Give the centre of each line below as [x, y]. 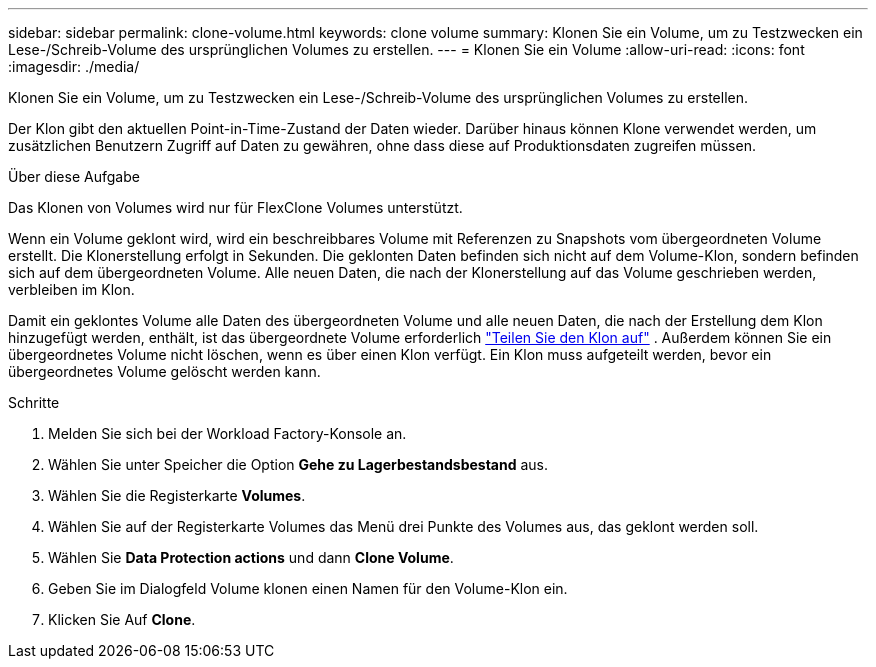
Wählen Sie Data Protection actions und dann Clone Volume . [251, 557]
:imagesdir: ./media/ [74, 66]
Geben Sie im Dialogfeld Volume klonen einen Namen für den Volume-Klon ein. [308, 588]
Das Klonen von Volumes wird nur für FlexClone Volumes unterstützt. [235, 207]
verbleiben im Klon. [71, 289]
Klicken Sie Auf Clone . [122, 619]
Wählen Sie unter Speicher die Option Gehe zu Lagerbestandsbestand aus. [298, 464]
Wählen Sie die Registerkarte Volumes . [177, 495]
